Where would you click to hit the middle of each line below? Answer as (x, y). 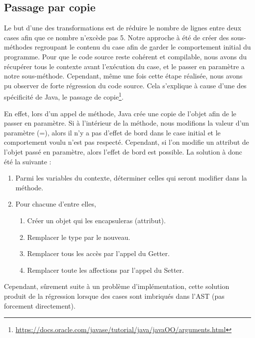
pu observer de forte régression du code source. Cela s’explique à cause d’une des (125, 85)
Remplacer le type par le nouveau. (79, 237)
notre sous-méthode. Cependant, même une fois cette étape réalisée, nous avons (123, 76)
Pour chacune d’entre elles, (56, 204)
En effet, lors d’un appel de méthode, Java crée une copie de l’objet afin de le (120, 113)
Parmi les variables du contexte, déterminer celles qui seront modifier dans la (131, 178)
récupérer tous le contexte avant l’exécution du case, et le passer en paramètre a (124, 66)
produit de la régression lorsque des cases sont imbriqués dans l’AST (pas (114, 296)
